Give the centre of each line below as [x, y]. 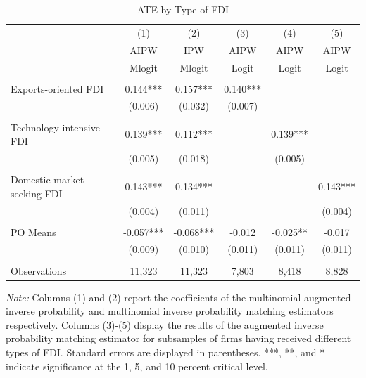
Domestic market [48, 180]
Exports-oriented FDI [57, 88]
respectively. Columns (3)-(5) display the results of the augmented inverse [165, 324]
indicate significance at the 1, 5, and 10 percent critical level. [137, 366]
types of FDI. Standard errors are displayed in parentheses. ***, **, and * [165, 352]
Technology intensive [55, 127]
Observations [39, 270]
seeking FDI [37, 193]
